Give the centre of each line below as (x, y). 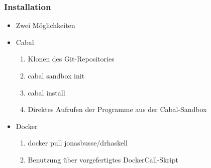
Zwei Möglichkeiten (45, 25)
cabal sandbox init (56, 75)
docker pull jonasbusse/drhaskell (78, 143)
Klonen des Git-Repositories (71, 59)
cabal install (46, 92)
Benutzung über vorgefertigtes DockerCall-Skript (103, 159)
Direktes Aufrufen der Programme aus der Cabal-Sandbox (117, 109)
